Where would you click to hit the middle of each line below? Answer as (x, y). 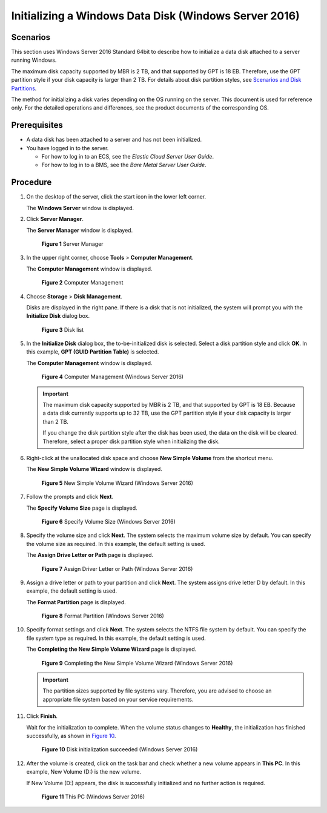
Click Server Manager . (55, 219)
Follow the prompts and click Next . (70, 497)
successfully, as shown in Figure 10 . (71, 736)
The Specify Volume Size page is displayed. (82, 508)
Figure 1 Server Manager (72, 244)
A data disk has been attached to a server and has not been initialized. (114, 140)
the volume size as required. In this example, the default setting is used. (116, 544)
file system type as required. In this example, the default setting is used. (116, 638)
